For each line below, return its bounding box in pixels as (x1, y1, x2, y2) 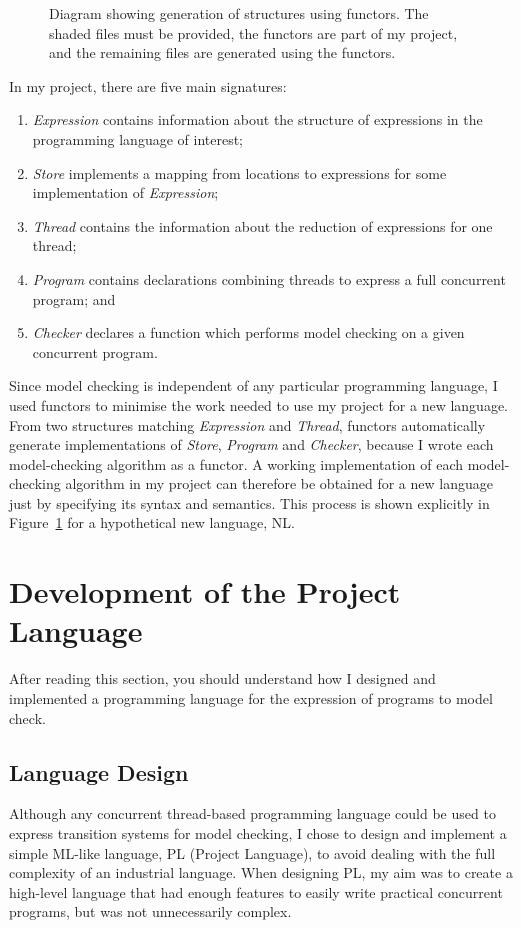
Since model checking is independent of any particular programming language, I (9, 375, 498, 396)
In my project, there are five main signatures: (9, 75, 287, 96)
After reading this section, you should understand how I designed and (9, 668, 436, 689)
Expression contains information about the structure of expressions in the (32, 109, 483, 130)
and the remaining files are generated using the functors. (49, 42, 396, 63)
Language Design (9, 756, 189, 787)
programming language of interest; (32, 128, 244, 149)
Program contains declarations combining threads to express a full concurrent (32, 268, 506, 289)
